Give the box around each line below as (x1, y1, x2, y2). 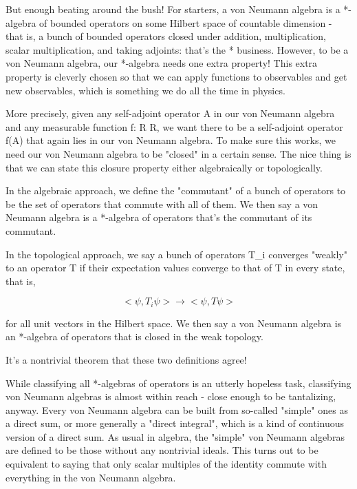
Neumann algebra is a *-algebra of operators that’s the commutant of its (6, 210, 312, 225)
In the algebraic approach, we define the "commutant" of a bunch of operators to (6, 183, 346, 198)
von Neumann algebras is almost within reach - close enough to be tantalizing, (6, 389, 336, 404)
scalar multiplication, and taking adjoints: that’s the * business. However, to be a (6, 42, 349, 56)
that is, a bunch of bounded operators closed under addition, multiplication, (6, 29, 326, 43)
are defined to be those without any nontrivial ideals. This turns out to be (6, 443, 318, 457)
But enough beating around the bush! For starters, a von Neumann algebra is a (6, 2, 340, 16)
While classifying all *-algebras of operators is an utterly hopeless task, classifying (6, 375, 351, 390)
